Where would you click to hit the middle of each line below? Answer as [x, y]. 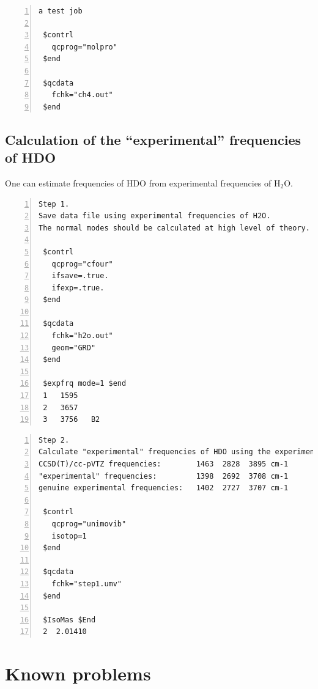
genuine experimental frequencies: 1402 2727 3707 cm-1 [164, 488]
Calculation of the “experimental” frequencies [153, 139]
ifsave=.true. [80, 276]
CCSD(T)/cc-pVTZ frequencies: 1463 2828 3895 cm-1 [164, 464]
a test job [61, 11]
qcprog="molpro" [84, 47]
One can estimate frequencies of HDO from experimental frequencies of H [143, 182]
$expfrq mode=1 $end [85, 384]
